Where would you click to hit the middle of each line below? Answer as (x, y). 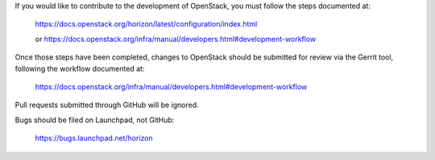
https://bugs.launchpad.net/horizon (94, 138)
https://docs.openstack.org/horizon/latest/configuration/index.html (146, 24)
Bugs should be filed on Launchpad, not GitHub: (95, 120)
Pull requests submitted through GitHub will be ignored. (107, 105)
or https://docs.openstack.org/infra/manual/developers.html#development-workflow (176, 39)
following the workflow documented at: (80, 68)
